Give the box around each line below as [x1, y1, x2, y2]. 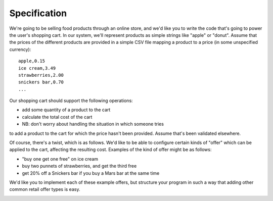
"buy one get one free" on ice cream [22, 156, 99, 162]
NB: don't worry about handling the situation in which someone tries [22, 121, 164, 127]
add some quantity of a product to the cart [22, 107, 111, 113]
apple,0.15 [18, 58, 45, 64]
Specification [9, 8, 67, 19]
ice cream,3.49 [18, 65, 56, 71]
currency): [9, 46, 31, 53]
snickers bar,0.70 [18, 79, 64, 85]
